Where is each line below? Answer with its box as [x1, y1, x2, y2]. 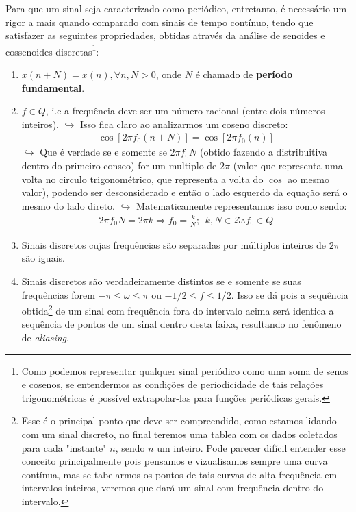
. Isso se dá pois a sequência [231, 287, 348, 302]
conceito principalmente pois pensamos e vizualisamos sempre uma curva [21, 454, 328, 468]
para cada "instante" [21, 440, 107, 454]
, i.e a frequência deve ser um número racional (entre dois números [45, 103, 325, 118]
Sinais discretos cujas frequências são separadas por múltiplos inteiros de [21, 237, 327, 252]
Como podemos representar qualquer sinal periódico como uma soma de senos [21, 363, 348, 378]
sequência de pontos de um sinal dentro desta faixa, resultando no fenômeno [21, 317, 342, 331]
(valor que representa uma [233, 158, 343, 173]
